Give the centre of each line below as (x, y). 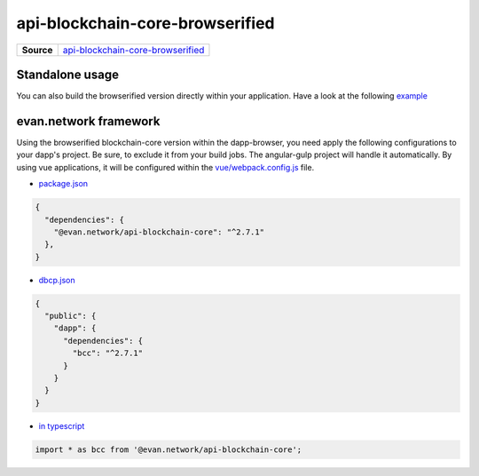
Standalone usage (68, 74)
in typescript (62, 425)
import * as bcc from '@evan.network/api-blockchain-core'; (169, 449)
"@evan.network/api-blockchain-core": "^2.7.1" (159, 232)
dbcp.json (57, 280)
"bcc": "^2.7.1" (108, 353)
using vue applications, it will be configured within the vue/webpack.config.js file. (165, 167)
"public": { (71, 316)
